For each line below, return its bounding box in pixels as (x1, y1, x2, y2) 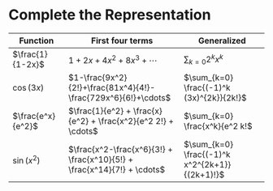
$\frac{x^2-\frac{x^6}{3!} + (68, 143, 173, 155)
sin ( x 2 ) (12, 153, 41, 166)
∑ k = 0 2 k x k (184, 52, 223, 66)
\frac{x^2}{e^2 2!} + (97, 115, 175, 126)
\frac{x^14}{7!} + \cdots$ (68, 163, 165, 175)
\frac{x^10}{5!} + (68, 154, 134, 165)
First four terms (90, 35, 154, 46)
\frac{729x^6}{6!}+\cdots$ (68, 91, 171, 103)
